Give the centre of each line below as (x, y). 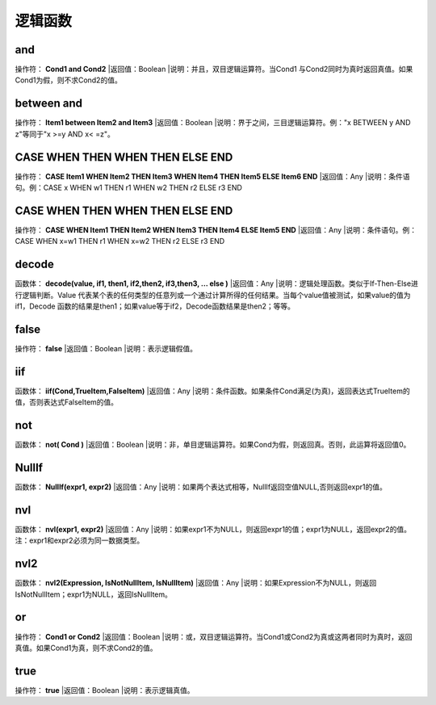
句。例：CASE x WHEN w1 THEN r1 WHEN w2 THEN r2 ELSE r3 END (128, 188)
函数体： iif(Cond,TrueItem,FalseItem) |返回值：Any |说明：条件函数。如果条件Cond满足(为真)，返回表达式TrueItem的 (213, 391)
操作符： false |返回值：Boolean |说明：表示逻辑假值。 (106, 348)
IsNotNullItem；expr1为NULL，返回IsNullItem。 (94, 594)
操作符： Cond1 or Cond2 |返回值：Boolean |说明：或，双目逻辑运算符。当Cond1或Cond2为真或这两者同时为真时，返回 (214, 636)
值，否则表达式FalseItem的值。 (67, 402)
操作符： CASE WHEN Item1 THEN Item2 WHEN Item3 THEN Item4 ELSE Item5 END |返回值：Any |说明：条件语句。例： (216, 229)
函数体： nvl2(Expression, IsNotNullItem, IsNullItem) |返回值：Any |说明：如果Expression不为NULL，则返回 (196, 583)
